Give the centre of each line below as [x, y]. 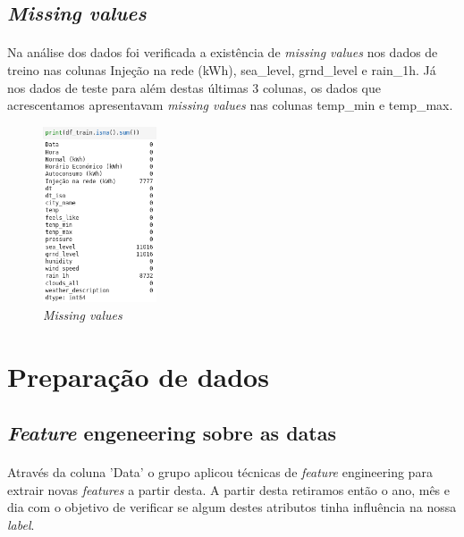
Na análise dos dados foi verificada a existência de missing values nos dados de [223, 52]
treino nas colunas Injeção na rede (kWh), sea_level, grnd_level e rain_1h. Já [222, 69]
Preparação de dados [138, 376]
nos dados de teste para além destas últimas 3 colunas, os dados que [194, 87]
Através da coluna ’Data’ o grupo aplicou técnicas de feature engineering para [220, 472]
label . [21, 524]
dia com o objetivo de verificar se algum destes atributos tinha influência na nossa [232, 507]
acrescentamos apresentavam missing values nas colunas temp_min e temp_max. [230, 105]
